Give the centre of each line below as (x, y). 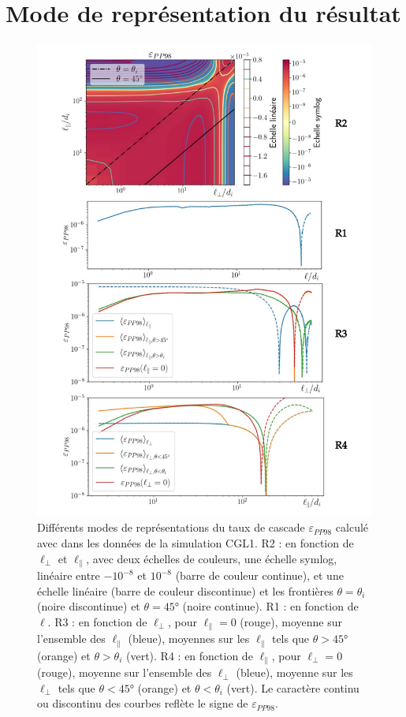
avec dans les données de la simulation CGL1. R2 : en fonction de (196, 543)
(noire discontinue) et (89, 606)
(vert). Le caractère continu (293, 687)
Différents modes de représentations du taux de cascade (171, 527)
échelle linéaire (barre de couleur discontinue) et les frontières (185, 590)
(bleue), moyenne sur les (294, 672)
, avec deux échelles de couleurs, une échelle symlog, (212, 558)
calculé (352, 527)
